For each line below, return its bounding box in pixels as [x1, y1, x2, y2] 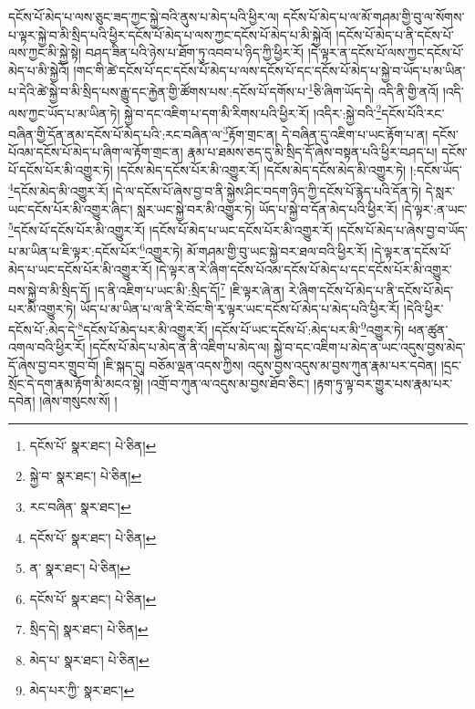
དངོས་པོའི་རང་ [381, 103, 445, 122]
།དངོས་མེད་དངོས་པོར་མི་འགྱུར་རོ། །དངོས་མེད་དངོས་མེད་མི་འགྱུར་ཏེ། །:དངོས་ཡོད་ [117, 160, 462, 179]
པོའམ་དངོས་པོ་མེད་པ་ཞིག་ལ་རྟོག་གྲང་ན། [8, 142, 183, 162]
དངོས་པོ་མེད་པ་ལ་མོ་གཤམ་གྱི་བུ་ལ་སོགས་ [283, 7, 465, 26]
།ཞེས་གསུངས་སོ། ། [39, 391, 118, 411]
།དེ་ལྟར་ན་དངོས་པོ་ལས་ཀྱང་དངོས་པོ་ [307, 43, 464, 62]
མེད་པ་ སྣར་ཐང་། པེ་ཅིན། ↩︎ [29, 650, 150, 669]
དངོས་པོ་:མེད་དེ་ [8, 319, 78, 339]
